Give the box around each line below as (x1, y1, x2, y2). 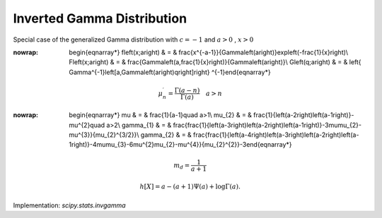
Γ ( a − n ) (174, 87, 200, 95)
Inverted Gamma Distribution (13, 11, 187, 26)
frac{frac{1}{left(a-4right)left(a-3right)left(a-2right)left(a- (193, 131, 359, 139)
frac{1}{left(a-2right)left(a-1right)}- (253, 111, 354, 119)
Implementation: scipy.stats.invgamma (13, 201, 127, 210)
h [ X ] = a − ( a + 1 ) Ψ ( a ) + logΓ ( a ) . (139, 183, 241, 190)
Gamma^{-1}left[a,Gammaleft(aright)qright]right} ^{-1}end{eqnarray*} (69, 68, 272, 76)
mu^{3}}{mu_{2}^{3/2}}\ (69, 131, 139, 139)
